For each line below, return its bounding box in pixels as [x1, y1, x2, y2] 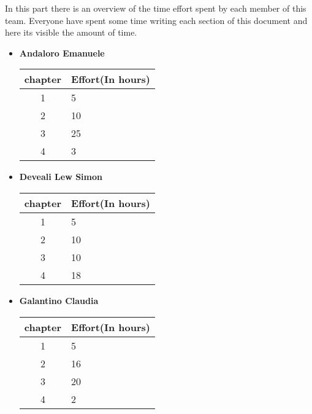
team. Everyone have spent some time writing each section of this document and [5, 14, 308, 26]
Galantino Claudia [19, 294, 99, 307]
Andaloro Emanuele [19, 46, 105, 59]
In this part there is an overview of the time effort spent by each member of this [5, 2, 306, 14]
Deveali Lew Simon [19, 170, 102, 183]
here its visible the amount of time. [5, 26, 137, 39]
